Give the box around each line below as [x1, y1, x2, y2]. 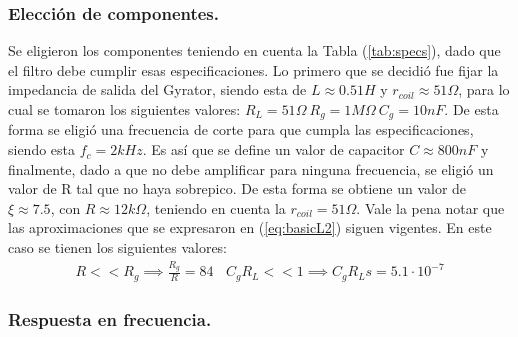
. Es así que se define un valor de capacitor [142, 139, 405, 160]
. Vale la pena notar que [356, 197, 505, 218]
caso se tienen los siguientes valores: [8, 237, 228, 258]
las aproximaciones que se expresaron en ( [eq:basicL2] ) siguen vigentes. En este [8, 217, 492, 238]
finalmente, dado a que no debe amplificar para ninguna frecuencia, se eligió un [8, 158, 494, 179]
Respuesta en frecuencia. [8, 306, 212, 331]
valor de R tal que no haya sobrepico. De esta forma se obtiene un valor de [8, 178, 467, 199]
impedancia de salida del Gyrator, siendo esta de [8, 79, 307, 100]
